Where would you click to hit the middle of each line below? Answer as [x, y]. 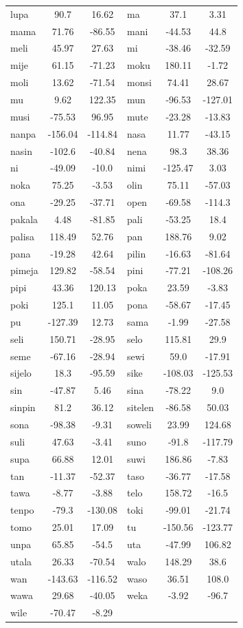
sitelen [140, 407]
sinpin [23, 407]
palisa [23, 236]
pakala [24, 219]
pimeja [24, 270]
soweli [139, 424]
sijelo [21, 373]
